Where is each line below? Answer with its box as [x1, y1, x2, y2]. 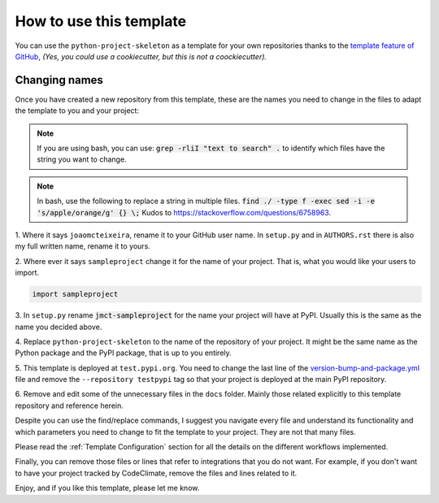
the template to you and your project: [15, 106, 140, 115]
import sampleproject [32, 289, 119, 299]
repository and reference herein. [15, 401, 124, 410]
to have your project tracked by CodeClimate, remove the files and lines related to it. [15, 468, 298, 478]
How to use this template [15, 12, 187, 30]
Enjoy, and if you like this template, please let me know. [15, 483, 200, 493]
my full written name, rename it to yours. [15, 241, 150, 251]
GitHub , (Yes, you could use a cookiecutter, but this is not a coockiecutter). [15, 51, 267, 61]
